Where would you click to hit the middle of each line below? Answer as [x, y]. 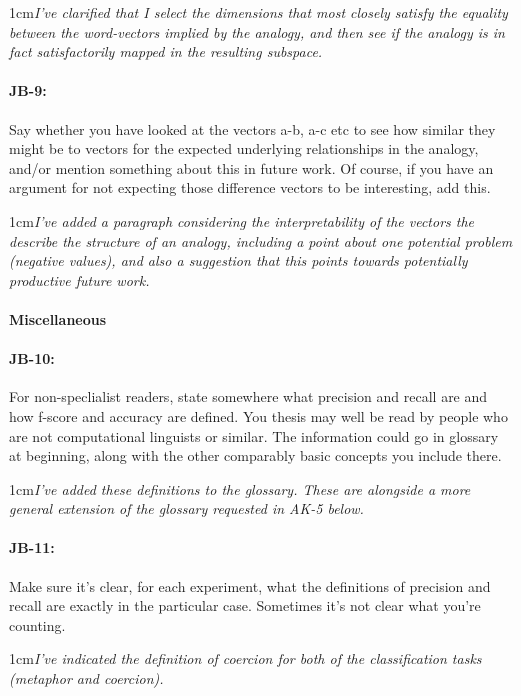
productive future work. [79, 279]
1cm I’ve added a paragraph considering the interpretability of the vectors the [242, 220]
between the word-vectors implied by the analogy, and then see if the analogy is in [257, 31]
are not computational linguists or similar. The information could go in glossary [254, 435]
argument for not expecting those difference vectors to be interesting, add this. [250, 187]
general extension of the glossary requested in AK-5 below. [186, 508]
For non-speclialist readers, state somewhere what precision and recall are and [248, 396]
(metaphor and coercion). [86, 678]
